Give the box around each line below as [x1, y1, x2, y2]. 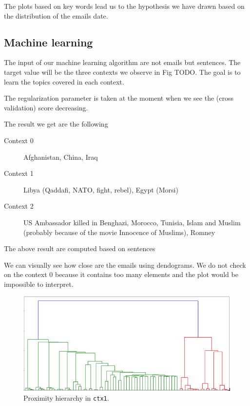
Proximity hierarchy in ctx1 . [23, 392, 109, 403]
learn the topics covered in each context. [4, 76, 124, 86]
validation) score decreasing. [4, 102, 88, 112]
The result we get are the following [4, 119, 108, 129]
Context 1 [4, 168, 34, 178]
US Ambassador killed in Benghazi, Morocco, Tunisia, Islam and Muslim [23, 217, 241, 227]
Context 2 [4, 201, 34, 211]
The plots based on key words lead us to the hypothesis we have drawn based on [4, 1, 245, 11]
